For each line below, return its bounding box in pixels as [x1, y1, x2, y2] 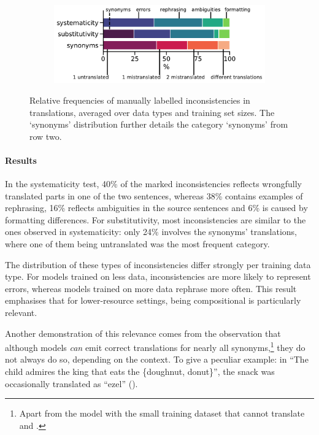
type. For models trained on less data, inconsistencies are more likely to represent [5, 270, 311, 283]
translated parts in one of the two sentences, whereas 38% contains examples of [5, 189, 303, 202]
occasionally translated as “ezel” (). [5, 377, 138, 390]
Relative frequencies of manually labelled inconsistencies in [29, 93, 250, 106]
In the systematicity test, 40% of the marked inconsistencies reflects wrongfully [5, 177, 302, 190]
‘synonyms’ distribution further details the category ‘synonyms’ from [29, 118, 288, 131]
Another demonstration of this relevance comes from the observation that [5, 326, 281, 339]
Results [5, 153, 37, 166]
